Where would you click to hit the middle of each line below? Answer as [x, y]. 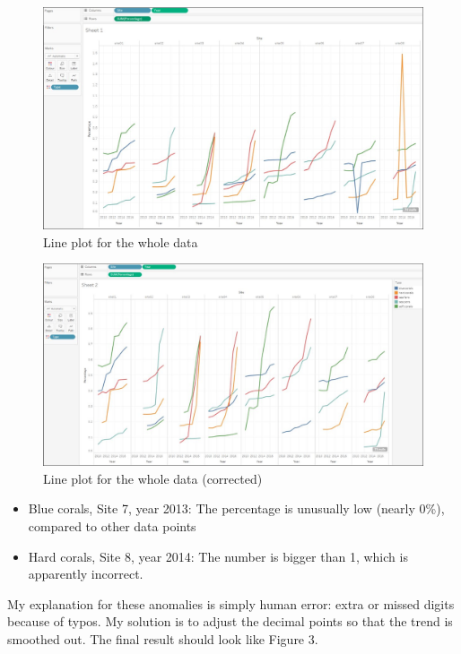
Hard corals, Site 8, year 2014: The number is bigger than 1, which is [218, 556]
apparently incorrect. [86, 574]
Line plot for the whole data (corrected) [153, 478]
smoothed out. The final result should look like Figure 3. [163, 639]
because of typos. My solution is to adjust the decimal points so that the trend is [230, 621]
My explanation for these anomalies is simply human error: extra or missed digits [231, 603]
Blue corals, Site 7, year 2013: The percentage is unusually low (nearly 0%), [236, 508]
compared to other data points [112, 526]
